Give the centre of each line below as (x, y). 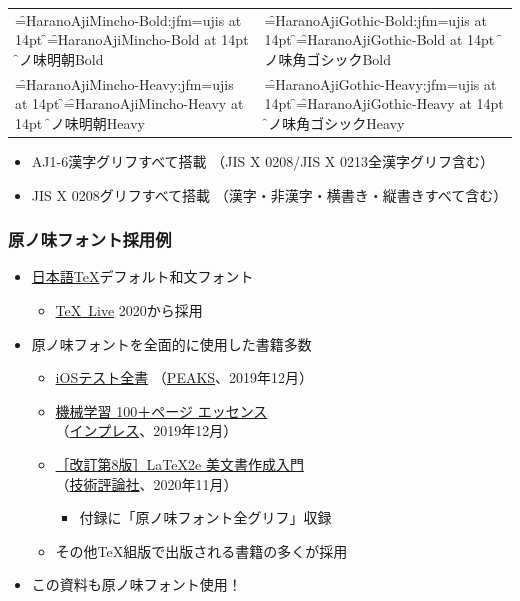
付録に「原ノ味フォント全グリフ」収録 (205, 517)
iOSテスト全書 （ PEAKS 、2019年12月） (184, 377)
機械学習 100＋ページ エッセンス (161, 410)
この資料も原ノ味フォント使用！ (136, 584)
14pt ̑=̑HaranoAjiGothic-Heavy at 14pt (384, 103)
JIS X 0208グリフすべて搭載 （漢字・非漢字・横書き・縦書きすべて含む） (269, 194)
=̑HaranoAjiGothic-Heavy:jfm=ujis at (380, 83)
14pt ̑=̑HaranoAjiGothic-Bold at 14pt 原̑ (383, 39)
